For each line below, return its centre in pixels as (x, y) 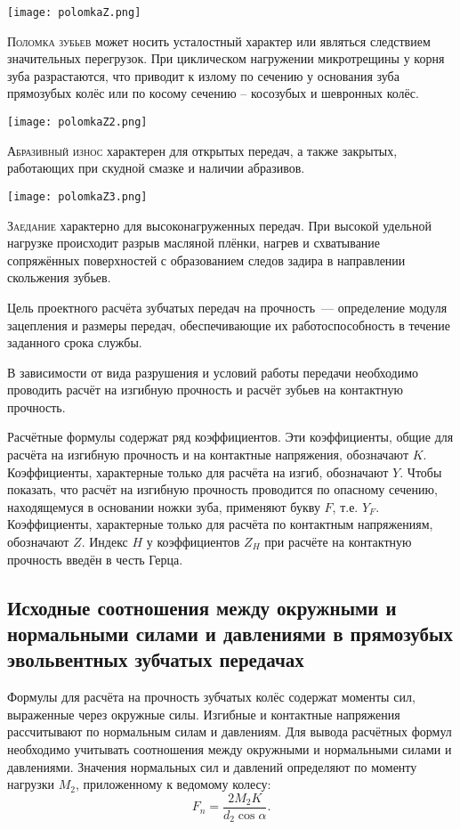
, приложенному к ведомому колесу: (174, 784)
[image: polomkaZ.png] (74, 12)
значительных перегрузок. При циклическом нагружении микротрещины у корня (226, 58)
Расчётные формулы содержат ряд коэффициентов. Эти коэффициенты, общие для (230, 437)
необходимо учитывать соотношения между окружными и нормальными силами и (230, 748)
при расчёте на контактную (338, 542)
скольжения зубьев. (59, 277)
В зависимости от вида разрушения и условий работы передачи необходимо (213, 372)
